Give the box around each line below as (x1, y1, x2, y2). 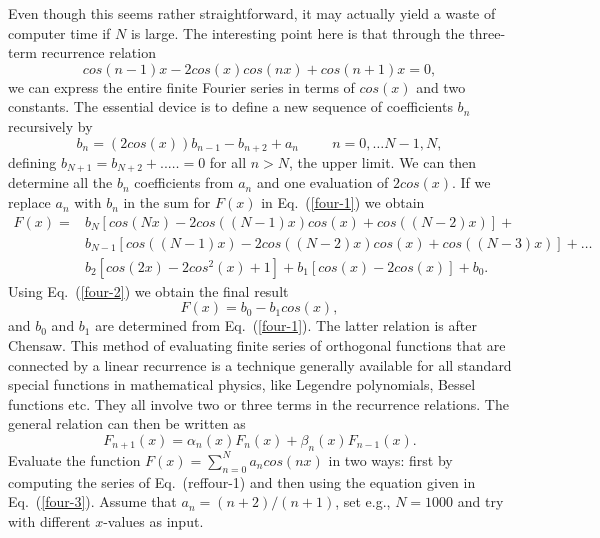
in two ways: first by (328, 449, 453, 470)
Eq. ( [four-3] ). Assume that (8, 491, 177, 512)
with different (8, 510, 91, 531)
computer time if (8, 22, 111, 43)
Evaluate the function (8, 449, 141, 470)
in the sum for (123, 192, 211, 213)
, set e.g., (335, 491, 391, 512)
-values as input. (103, 510, 204, 531)
